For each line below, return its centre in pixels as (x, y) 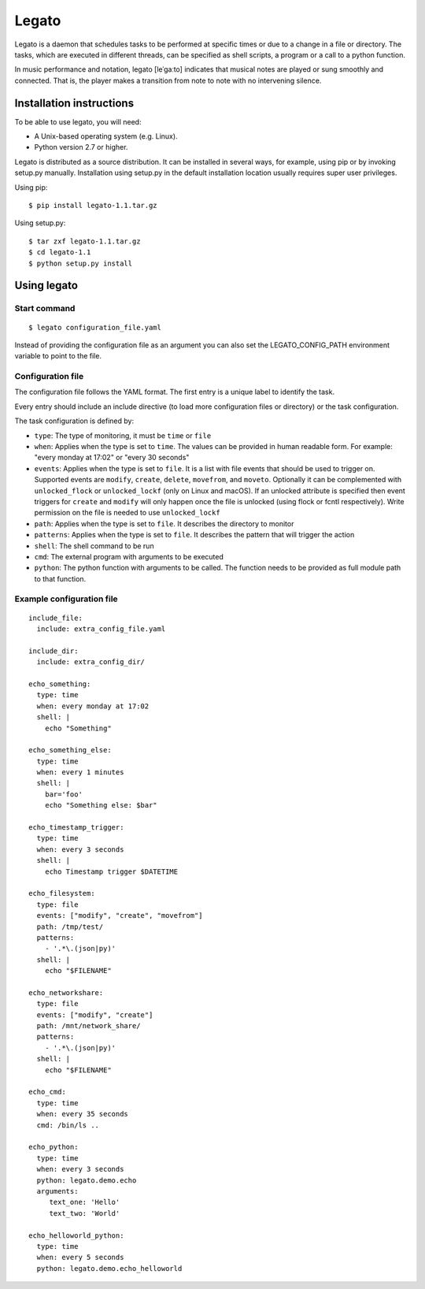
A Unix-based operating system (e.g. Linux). (106, 136)
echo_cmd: (47, 1092)
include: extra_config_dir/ (91, 662)
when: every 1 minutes (80, 773)
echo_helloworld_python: (76, 1235)
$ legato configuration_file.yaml (95, 327)
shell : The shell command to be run (94, 546)
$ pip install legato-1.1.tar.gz (93, 205)
